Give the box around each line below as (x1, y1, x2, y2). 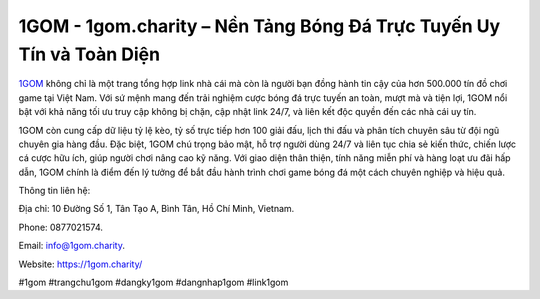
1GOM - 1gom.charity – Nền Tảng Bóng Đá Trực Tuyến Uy (18, 15, 501, 37)
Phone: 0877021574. (18, 221, 104, 233)
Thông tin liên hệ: (18, 185, 91, 197)
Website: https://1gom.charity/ (18, 258, 143, 270)
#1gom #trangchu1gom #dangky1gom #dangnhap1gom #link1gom (18, 276, 289, 289)
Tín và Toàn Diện (18, 43, 160, 65)
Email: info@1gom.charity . (18, 240, 125, 252)
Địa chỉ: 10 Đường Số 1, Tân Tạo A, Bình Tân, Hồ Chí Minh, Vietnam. (18, 203, 295, 215)
